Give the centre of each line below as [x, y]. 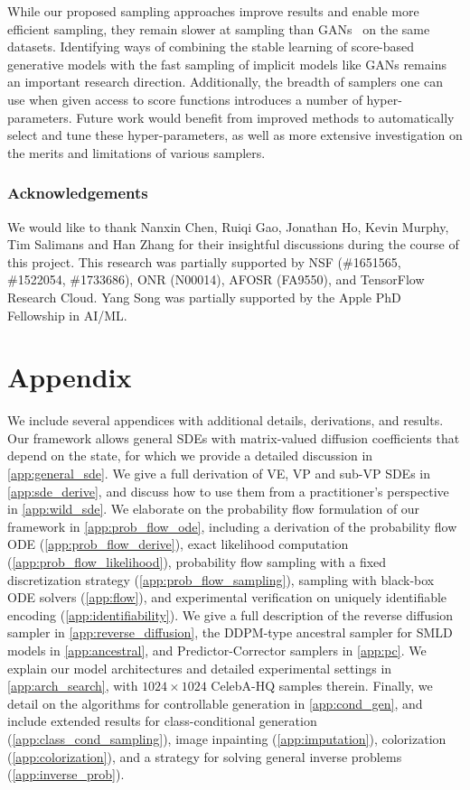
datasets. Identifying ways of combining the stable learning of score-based [211, 46]
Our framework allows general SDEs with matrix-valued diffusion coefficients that [234, 437]
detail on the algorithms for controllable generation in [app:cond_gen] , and [215, 703]
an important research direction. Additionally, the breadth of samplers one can [225, 82]
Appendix [70, 377]
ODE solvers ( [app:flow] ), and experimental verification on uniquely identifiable [227, 597]
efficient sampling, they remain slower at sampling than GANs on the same [219, 28]
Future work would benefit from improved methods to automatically [265, 117]
